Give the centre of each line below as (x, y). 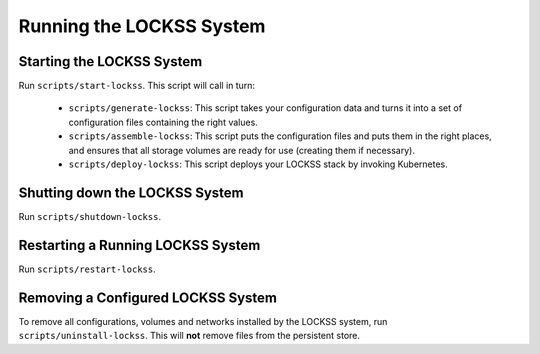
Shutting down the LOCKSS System (131, 192)
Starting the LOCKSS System (110, 61)
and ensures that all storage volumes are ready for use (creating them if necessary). (241, 150)
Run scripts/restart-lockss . (87, 269)
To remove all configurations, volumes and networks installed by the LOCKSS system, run (203, 321)
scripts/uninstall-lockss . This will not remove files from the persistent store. (189, 336)
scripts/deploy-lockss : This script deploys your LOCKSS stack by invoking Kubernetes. (258, 164)
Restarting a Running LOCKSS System (139, 245)
